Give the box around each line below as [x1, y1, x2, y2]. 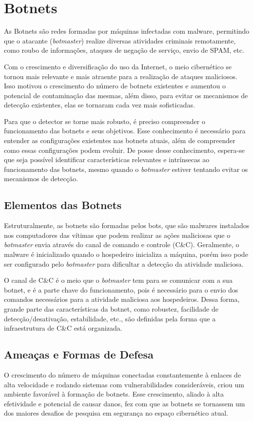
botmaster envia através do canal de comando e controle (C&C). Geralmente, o [4, 239, 239, 250]
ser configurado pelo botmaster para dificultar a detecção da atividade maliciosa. [4, 258, 244, 269]
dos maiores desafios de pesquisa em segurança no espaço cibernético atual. [4, 408, 228, 418]
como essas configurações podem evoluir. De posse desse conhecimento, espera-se [4, 145, 245, 155]
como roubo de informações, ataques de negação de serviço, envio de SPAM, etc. [4, 45, 244, 55]
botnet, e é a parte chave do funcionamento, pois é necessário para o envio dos [4, 284, 238, 295]
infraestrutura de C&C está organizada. [4, 323, 122, 333]
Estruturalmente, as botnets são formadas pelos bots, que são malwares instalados [4, 220, 250, 231]
